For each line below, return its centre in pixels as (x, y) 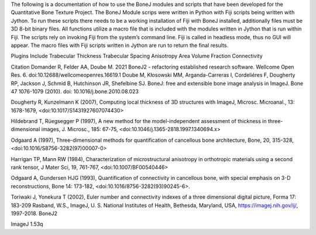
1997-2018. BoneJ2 (34, 213)
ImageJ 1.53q (27, 224)
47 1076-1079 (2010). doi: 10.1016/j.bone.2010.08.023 (75, 91)
